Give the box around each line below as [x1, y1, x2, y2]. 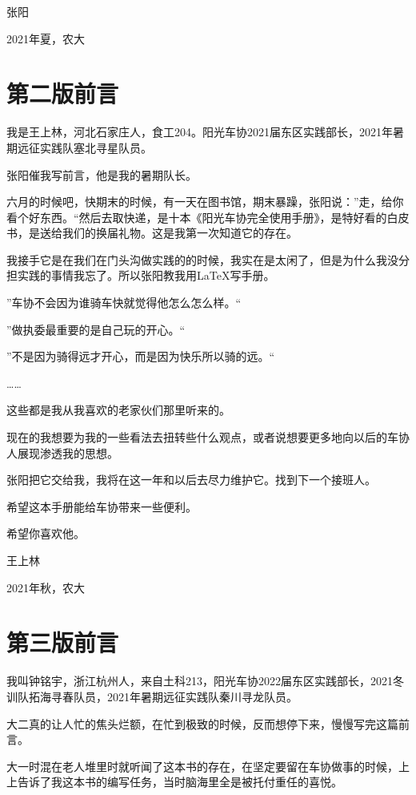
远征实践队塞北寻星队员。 [17, 139, 152, 155]
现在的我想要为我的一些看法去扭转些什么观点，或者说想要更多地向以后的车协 [6, 429, 410, 446]
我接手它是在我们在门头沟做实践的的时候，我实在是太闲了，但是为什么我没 [6, 251, 398, 268]
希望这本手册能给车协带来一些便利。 [6, 498, 197, 515]
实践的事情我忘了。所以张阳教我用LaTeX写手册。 [17, 267, 275, 284]
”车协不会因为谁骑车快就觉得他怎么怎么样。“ [6, 294, 242, 311]
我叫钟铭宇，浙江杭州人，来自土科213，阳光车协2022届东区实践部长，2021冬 [6, 672, 404, 689]
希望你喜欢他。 [6, 525, 85, 542]
